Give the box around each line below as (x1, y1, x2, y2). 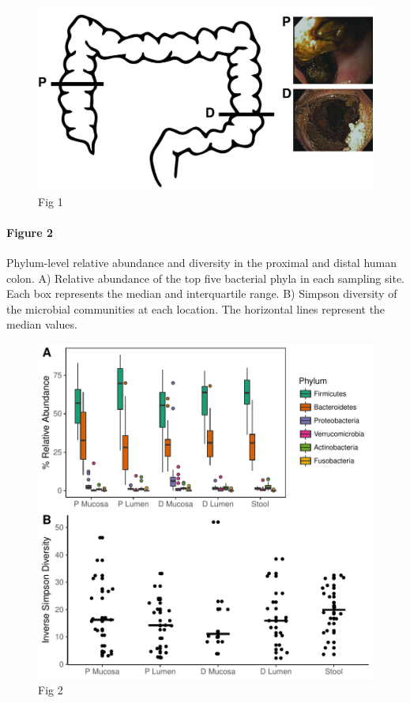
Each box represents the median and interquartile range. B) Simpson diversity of (6, 285, 397, 302)
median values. (6, 316, 77, 333)
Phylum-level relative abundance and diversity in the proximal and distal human (6, 254, 397, 271)
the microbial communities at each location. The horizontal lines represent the (6, 300, 386, 317)
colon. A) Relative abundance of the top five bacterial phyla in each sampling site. (6, 269, 404, 286)
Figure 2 (6, 224, 54, 240)
